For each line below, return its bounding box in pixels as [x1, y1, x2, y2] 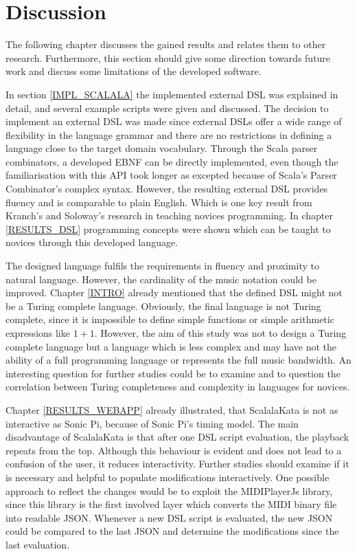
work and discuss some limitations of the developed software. [5, 64, 262, 78]
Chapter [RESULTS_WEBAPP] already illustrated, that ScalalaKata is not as [5, 402, 338, 417]
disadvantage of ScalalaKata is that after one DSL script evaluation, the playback [5, 430, 349, 444]
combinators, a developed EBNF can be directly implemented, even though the [5, 154, 338, 168]
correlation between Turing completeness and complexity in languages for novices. [5, 379, 350, 394]
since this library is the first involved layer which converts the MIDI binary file [5, 497, 337, 511]
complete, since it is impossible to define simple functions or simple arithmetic [5, 312, 334, 326]
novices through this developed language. [5, 235, 178, 250]
